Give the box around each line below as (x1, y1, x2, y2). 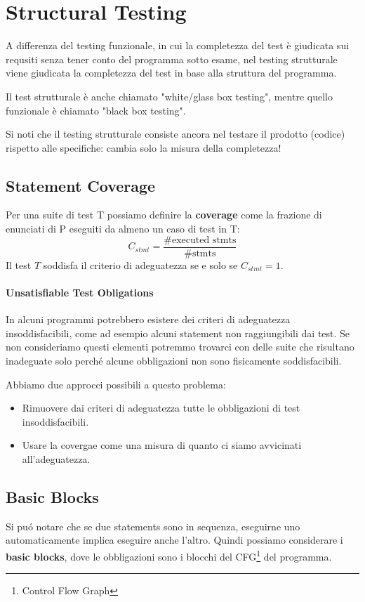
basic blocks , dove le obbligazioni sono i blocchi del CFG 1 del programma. (6, 547, 332, 563)
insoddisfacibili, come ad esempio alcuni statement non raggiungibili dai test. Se (6, 325, 350, 340)
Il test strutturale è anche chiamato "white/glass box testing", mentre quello (6, 89, 333, 103)
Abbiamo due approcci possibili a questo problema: (6, 377, 226, 391)
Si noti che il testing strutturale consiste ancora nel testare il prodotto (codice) (6, 126, 345, 141)
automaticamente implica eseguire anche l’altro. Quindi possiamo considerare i (6, 532, 343, 547)
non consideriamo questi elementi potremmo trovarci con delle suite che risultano (6, 339, 354, 354)
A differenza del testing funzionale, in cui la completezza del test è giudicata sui (6, 38, 350, 53)
